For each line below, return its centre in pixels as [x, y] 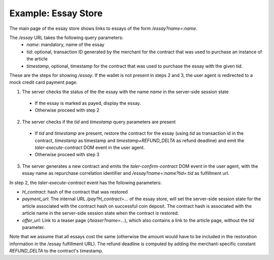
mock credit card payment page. [44, 82]
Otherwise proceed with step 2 [67, 110]
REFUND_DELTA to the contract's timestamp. [56, 251]
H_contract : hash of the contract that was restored [75, 192]
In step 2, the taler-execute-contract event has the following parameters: [85, 182]
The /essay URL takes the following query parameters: [66, 38]
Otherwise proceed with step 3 [67, 155]
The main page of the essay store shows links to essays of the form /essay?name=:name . [104, 28]
